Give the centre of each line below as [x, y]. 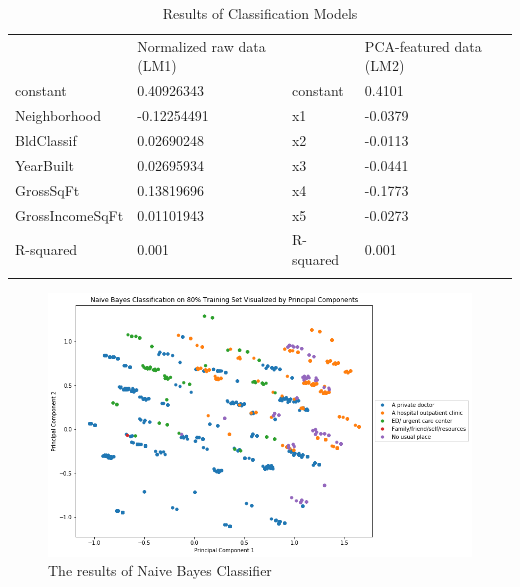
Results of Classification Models [260, 13]
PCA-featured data [423, 45]
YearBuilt [44, 164]
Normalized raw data [201, 45]
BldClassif [46, 139]
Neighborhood [58, 115]
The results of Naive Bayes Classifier [160, 570]
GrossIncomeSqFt [69, 214]
